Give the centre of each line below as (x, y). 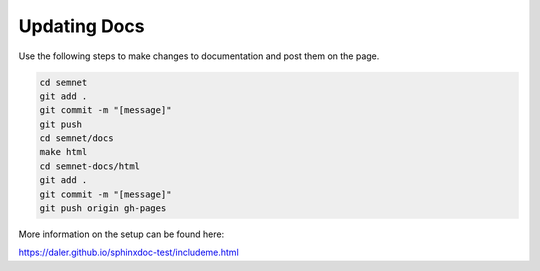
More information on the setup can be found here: (121, 234)
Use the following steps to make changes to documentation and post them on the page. (199, 56)
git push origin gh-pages (103, 208)
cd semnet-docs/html (89, 166)
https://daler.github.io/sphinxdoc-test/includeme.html (128, 252)
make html (63, 152)
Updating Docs (81, 26)
